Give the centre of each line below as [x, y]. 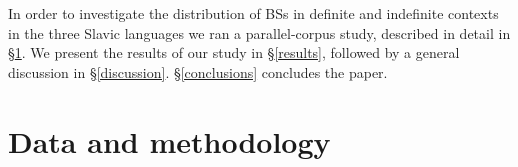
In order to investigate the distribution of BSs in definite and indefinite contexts [253, 13]
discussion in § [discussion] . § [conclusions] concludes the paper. [198, 71]
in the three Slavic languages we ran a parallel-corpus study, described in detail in [259, 32]
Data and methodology [169, 140]
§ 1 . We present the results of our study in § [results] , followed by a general [234, 52]
